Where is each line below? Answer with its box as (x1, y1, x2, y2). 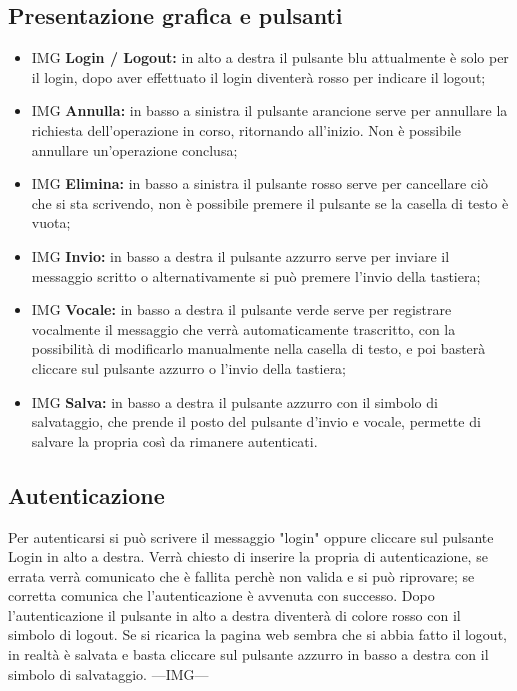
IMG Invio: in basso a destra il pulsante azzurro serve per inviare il (31, 245, 450, 266)
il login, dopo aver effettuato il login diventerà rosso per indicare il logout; (31, 66, 486, 87)
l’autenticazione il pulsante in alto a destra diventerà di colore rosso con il (8, 604, 461, 625)
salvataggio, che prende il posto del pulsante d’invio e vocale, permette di (31, 411, 481, 432)
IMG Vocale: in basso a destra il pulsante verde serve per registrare (31, 299, 452, 320)
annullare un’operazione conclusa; (31, 139, 238, 160)
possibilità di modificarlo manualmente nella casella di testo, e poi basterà (31, 338, 486, 359)
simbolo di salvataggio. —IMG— (8, 663, 209, 684)
